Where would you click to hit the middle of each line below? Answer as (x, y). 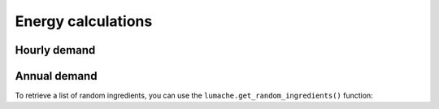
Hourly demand (55, 50)
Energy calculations (84, 21)
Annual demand (56, 76)
